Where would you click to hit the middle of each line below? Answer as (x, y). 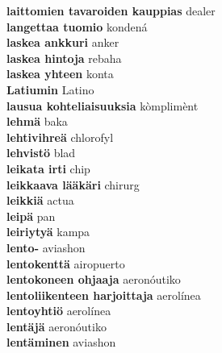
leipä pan (31, 216)
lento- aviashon (46, 247)
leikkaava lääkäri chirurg (73, 184)
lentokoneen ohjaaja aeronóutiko (94, 279)
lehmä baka (37, 121)
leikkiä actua (40, 200)
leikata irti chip (48, 168)
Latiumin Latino (50, 89)
